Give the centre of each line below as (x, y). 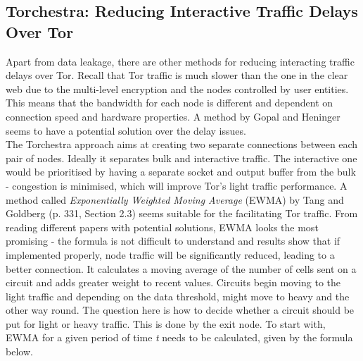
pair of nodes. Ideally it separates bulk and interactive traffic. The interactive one (181, 158)
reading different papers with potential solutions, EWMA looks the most (162, 227)
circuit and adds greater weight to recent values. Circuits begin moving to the (173, 282)
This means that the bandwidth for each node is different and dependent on (170, 103)
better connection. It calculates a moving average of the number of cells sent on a (181, 268)
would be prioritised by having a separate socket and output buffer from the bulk (181, 172)
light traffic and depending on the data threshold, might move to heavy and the (178, 296)
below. (19, 351)
